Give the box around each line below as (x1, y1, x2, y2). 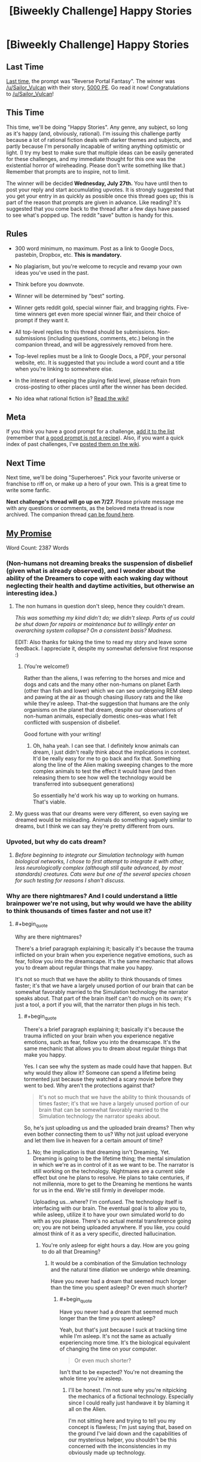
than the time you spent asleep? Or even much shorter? (50, 1284, 188, 1291)
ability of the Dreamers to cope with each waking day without (6, 574, 188, 582)
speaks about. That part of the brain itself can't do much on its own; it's (14, 994, 191, 1002)
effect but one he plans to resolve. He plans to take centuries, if (32, 1173, 190, 1181)
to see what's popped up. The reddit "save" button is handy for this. (6, 211, 174, 219)
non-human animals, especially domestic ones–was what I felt (23, 712, 177, 720)
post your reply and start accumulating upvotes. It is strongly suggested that (6, 186, 194, 193)
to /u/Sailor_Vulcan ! (6, 90, 54, 97)
